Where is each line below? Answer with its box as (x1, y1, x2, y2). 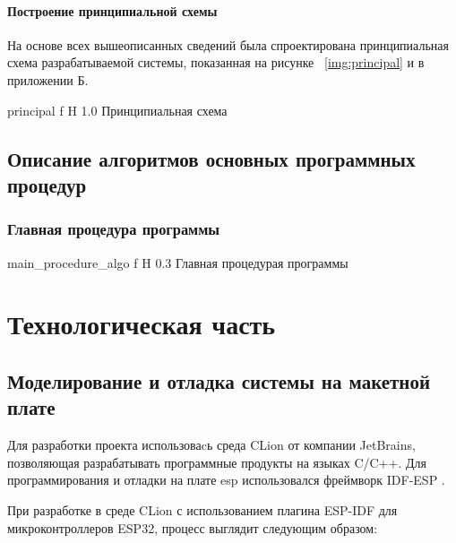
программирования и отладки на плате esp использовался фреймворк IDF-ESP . (7, 470, 445, 489)
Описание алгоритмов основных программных (7, 144, 416, 172)
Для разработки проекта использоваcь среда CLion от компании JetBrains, (7, 435, 416, 454)
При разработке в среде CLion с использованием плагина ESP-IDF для (7, 500, 398, 519)
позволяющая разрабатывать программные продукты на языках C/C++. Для (7, 452, 426, 471)
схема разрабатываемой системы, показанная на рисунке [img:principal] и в (7, 53, 425, 72)
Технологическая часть (7, 306, 276, 342)
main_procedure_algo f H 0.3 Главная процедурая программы (7, 253, 348, 271)
